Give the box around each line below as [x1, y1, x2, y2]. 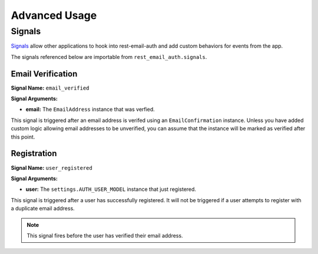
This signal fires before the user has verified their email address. [26, 232, 183, 239]
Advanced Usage [11, 9, 97, 22]
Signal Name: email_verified [11, 84, 90, 91]
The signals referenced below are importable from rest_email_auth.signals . [11, 53, 207, 60]
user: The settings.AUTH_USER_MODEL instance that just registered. [25, 186, 197, 193]
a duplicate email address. [11, 205, 75, 212]
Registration [11, 149, 57, 159]
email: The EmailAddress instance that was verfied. [25, 106, 155, 113]
